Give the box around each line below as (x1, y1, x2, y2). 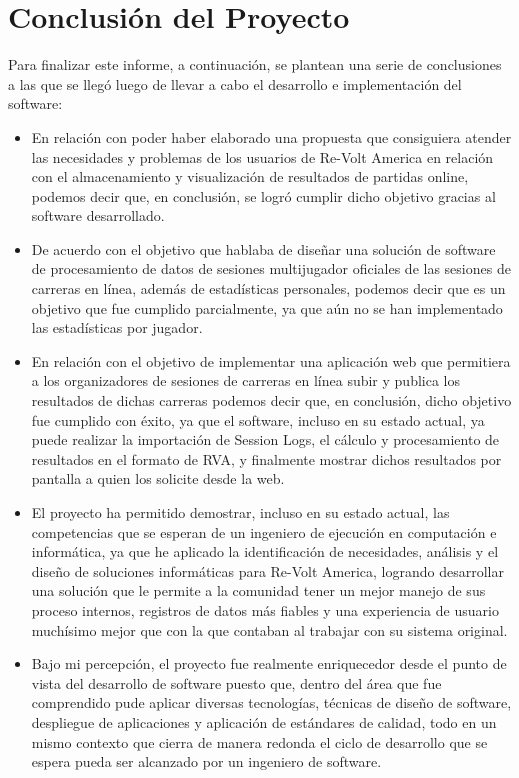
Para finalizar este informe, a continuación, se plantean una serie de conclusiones (8, 54, 502, 75)
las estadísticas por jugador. (31, 317, 203, 338)
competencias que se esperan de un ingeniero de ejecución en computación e (31, 521, 497, 542)
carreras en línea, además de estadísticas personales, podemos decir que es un (31, 278, 506, 299)
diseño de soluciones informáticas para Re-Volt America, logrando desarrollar (31, 560, 504, 581)
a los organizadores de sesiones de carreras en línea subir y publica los (31, 370, 460, 391)
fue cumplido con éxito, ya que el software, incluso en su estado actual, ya (31, 409, 485, 430)
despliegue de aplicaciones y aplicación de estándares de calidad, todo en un (31, 711, 497, 732)
